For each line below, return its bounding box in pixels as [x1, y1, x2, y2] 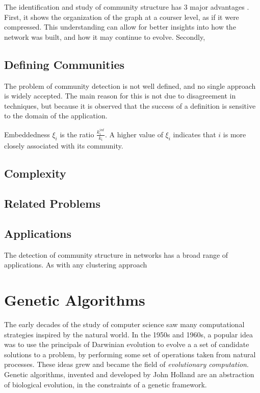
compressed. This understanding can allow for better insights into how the [4, 21, 236, 32]
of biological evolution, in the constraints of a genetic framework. [4, 379, 207, 389]
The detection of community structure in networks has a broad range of [4, 249, 228, 260]
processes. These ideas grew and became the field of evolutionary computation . [4, 359, 249, 370]
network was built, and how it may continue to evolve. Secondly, [4, 31, 205, 42]
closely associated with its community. [4, 140, 123, 151]
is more [223, 129, 246, 139]
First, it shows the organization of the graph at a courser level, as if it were [4, 11, 239, 22]
